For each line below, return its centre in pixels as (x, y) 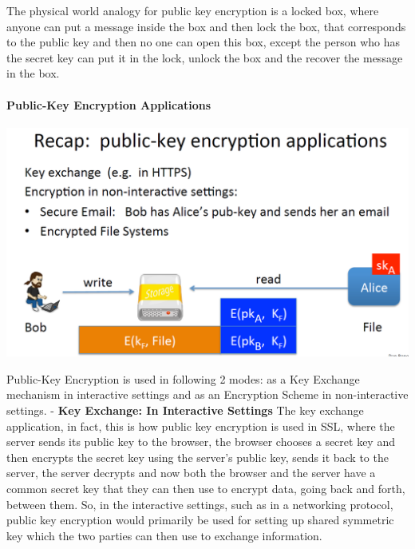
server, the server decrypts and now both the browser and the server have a (191, 473)
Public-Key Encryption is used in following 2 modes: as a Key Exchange (183, 378)
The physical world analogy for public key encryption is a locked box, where (193, 10)
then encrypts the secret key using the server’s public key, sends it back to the (198, 457)
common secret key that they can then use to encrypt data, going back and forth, (206, 488)
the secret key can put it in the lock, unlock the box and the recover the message (205, 57)
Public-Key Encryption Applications (109, 104)
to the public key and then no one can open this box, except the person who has (203, 42)
